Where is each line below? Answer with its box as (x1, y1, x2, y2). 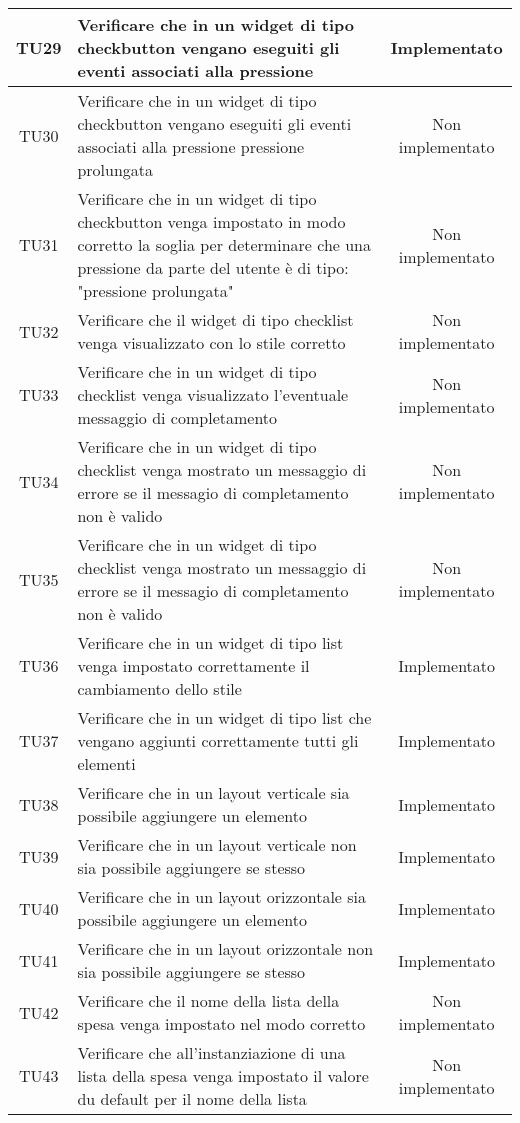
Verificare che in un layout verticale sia (77, 781, 350, 804)
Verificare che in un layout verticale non (77, 833, 357, 856)
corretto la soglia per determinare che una (77, 233, 372, 256)
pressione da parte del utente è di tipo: (77, 256, 349, 279)
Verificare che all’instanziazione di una (77, 1041, 346, 1064)
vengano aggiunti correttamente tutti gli (77, 729, 359, 752)
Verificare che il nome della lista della (77, 989, 340, 1012)
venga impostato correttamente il (77, 654, 310, 677)
